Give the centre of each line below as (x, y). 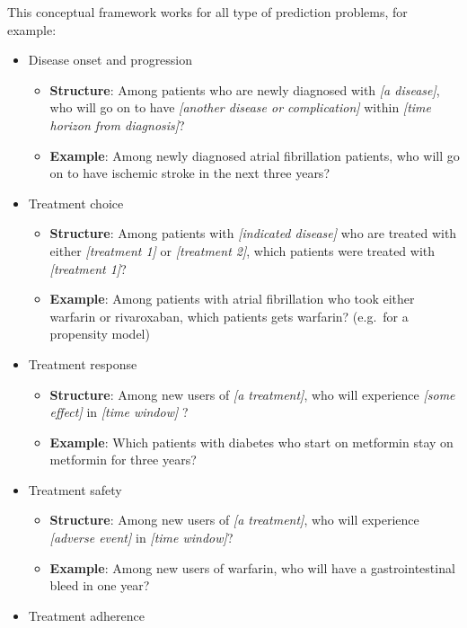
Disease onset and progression (110, 60)
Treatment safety (75, 489)
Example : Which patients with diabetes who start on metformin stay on (251, 442)
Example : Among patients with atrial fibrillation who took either (232, 299)
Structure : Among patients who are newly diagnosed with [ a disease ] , (245, 89)
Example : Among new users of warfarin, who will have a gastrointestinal (252, 567)
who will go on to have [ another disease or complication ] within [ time (240, 107)
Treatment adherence (86, 615)
